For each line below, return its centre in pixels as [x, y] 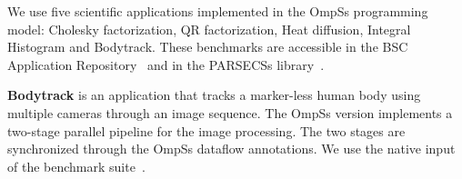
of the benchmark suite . [76, 166]
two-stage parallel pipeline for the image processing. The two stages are [206, 130]
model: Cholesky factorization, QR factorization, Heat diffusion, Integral [209, 29]
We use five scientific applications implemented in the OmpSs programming [218, 11]
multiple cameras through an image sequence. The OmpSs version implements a [230, 112]
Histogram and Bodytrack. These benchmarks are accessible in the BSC [208, 47]
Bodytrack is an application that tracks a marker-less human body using [214, 95]
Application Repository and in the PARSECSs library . [166, 64]
